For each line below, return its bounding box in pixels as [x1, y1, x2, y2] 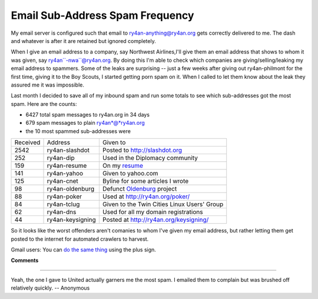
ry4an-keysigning [47, 215, 97, 224]
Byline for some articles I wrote [102, 177, 189, 185]
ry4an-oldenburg [47, 185, 95, 193]
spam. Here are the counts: [11, 100, 77, 107]
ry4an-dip [47, 154, 75, 162]
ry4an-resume [47, 162, 87, 170]
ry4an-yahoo [47, 170, 84, 178]
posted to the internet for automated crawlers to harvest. [11, 235, 149, 242]
